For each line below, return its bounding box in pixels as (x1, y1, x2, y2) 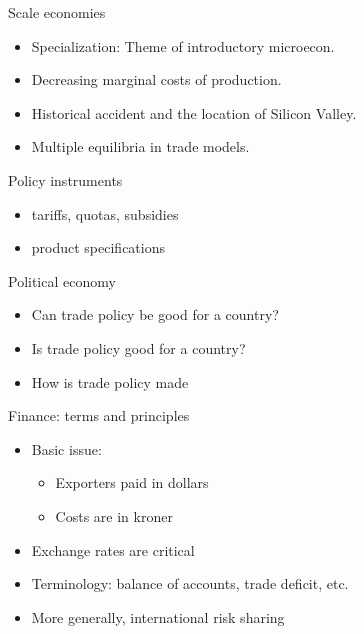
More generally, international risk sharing (31, 606, 285, 627)
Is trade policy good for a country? (31, 337, 246, 358)
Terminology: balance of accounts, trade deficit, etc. (31, 573, 349, 594)
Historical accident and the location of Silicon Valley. (31, 102, 357, 123)
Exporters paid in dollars (55, 472, 209, 493)
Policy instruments (8, 169, 123, 190)
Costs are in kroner (55, 505, 173, 526)
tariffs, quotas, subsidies (31, 203, 179, 224)
